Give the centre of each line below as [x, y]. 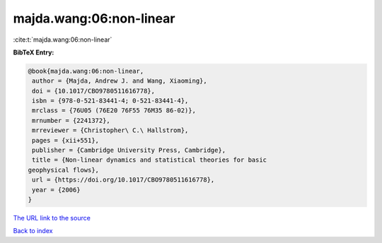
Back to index [33, 231]
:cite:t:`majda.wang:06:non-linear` [63, 40]
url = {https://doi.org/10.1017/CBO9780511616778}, [123, 180]
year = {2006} [56, 190]
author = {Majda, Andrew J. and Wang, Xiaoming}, [120, 81]
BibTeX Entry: [34, 52]
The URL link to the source [52, 218]
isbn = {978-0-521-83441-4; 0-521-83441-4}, [110, 101]
